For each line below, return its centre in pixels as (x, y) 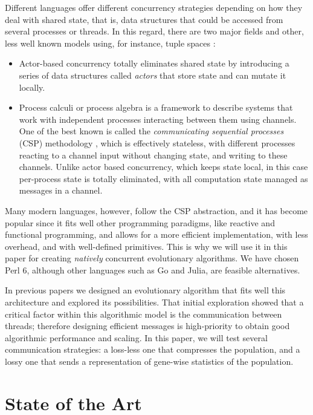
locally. (32, 87)
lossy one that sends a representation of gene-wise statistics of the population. (149, 361)
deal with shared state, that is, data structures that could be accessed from (144, 19)
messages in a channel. (61, 190)
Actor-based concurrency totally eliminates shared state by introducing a (154, 63)
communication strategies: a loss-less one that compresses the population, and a (153, 349)
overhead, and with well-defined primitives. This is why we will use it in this (146, 246)
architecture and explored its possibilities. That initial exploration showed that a (154, 302)
